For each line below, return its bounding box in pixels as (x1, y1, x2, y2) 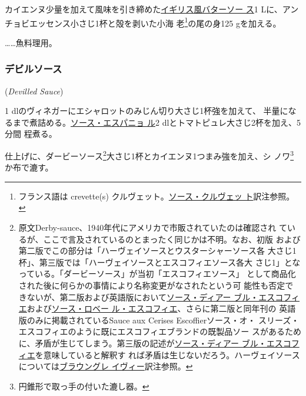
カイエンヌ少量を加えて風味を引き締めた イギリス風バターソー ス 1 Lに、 (5, 3, 282, 15)
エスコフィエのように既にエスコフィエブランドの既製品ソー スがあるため (18, 325, 301, 338)
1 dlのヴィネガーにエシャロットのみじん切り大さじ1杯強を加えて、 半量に (5, 104, 288, 117)
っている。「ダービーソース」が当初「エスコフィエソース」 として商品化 (18, 267, 296, 280)
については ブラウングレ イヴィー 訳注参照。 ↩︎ (18, 360, 193, 372)
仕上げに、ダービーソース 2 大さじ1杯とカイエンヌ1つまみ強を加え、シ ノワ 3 (5, 148, 294, 162)
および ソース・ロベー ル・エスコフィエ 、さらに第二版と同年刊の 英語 (26, 302, 296, 315)
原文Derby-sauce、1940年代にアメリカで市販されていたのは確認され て (18, 221, 287, 234)
